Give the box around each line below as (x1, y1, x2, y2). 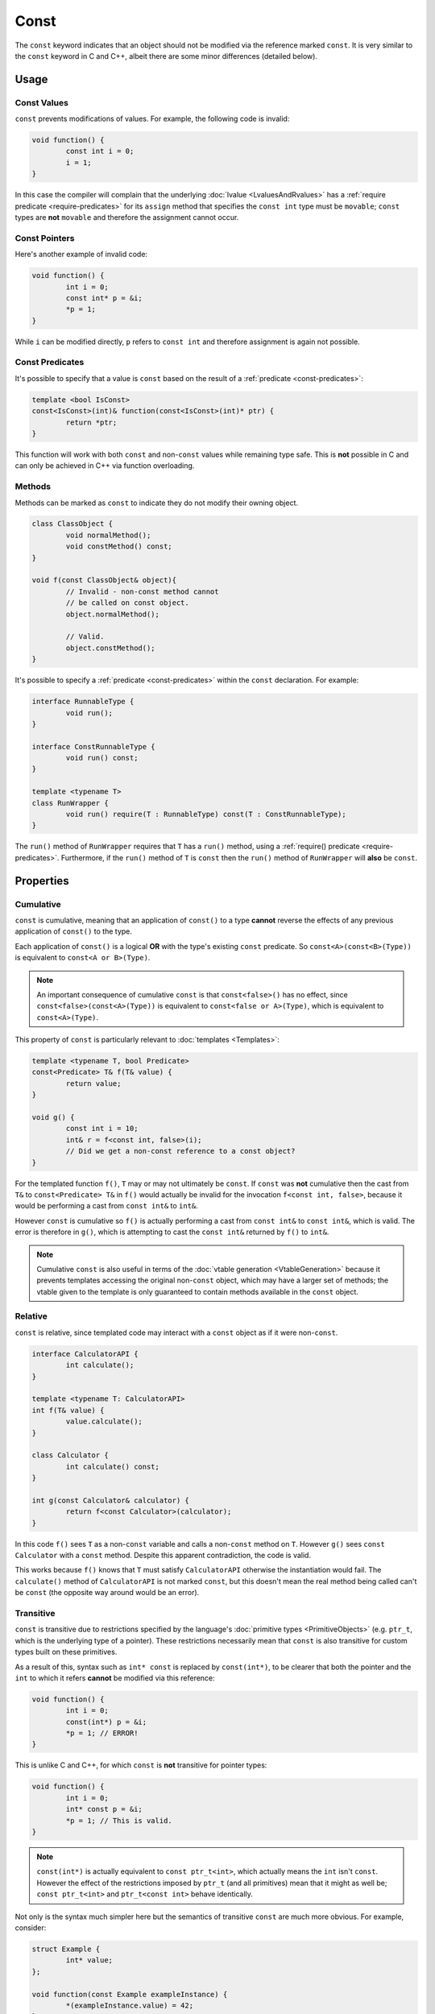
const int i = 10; (65, 1124, 139, 1133)
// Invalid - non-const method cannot (65, 586, 219, 596)
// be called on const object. (65, 599, 189, 607)
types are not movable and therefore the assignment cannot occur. (14, 213, 239, 222)
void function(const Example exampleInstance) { (31, 1990, 228, 1999)
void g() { (31, 1113, 75, 1122)
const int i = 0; (65, 147, 135, 156)
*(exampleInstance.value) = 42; (65, 2000, 193, 2010)
